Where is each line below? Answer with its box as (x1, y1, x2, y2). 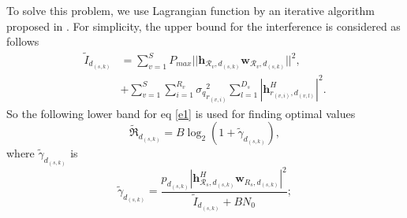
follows (6, 33, 39, 50)
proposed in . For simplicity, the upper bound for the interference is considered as (6, 17, 401, 34)
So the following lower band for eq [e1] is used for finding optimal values (6, 105, 356, 121)
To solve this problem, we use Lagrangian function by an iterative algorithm (6, 2, 375, 18)
